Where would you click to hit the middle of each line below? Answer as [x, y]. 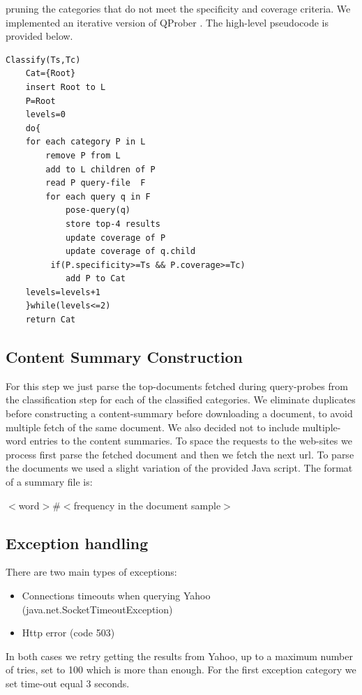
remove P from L [83, 155]
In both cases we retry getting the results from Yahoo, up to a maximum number [179, 656]
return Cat [51, 320]
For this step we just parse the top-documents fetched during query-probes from [177, 386]
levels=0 [45, 115]
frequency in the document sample [147, 505]
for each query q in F [98, 196]
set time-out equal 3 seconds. [68, 683]
